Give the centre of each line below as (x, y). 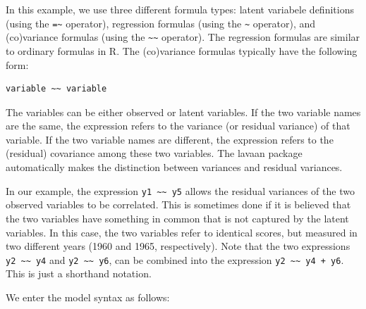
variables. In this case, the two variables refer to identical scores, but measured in (182, 232)
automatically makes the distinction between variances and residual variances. (174, 167)
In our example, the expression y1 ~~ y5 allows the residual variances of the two (180, 190)
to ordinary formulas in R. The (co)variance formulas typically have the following (182, 50)
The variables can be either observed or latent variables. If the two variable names (183, 112)
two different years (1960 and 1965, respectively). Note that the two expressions (178, 246)
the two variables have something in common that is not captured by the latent (177, 218)
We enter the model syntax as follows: (88, 297)
